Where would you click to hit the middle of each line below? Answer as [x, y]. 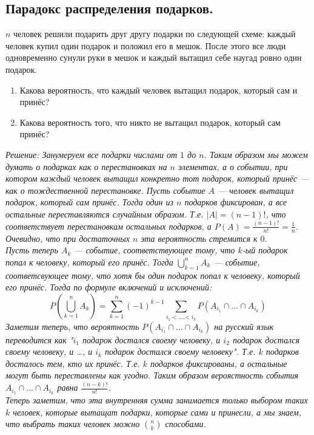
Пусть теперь [32, 250]
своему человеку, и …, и [49, 351]
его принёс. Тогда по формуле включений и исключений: [109, 287]
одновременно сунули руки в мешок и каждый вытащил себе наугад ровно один [154, 57]
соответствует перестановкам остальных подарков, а [109, 226]
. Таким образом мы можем [256, 154]
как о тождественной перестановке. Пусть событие [105, 190]
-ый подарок [265, 250]
